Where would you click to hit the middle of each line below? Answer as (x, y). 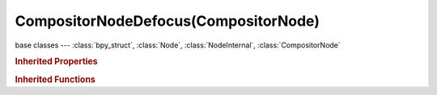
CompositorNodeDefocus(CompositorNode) (167, 21)
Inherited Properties (57, 62)
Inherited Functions (55, 79)
